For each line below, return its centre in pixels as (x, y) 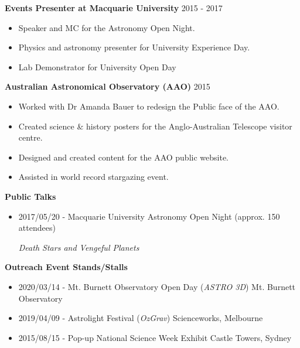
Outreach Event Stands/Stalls (66, 267)
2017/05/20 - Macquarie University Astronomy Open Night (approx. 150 (149, 216)
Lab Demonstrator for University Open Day (97, 66)
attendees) (37, 228)
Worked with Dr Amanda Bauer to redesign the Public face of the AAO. (149, 106)
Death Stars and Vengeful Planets (79, 247)
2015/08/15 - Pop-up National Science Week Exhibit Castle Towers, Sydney (155, 337)
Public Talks (30, 196)
